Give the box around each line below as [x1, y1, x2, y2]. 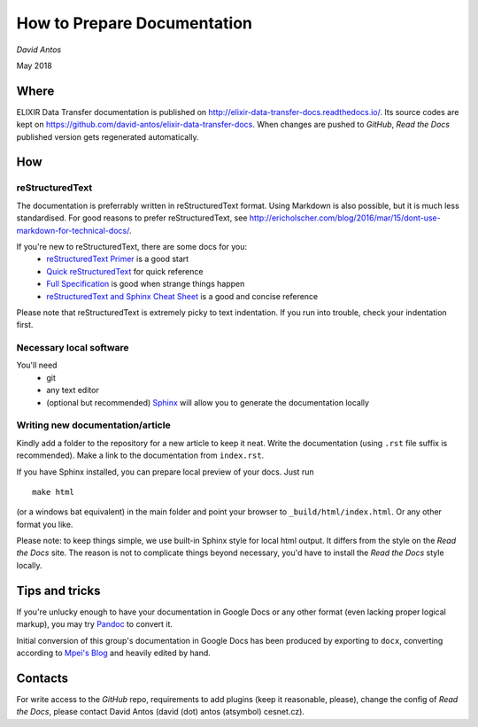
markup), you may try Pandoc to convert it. [16, 619, 173, 630]
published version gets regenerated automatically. [16, 131, 199, 142]
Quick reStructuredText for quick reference [46, 266, 204, 276]
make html [32, 487, 74, 497]
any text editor [46, 385, 99, 396]
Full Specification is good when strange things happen [46, 279, 245, 290]
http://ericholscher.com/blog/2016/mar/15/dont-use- [249, 213, 442, 223]
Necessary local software [16, 342, 129, 354]
